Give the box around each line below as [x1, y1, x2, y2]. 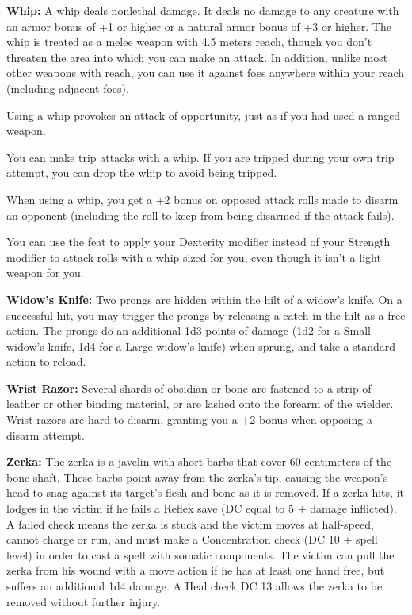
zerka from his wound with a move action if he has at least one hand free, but [6, 562, 385, 578]
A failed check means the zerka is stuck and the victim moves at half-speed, [6, 515, 374, 532]
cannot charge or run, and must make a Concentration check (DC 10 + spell [6, 531, 378, 548]
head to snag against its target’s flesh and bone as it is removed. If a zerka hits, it [6, 484, 404, 501]
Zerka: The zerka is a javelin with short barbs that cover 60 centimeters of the [6, 453, 392, 470]
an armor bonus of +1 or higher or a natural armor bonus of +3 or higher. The [6, 17, 391, 34]
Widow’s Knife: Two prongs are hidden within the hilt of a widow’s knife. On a [6, 290, 402, 307]
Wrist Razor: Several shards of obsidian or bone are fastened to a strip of [6, 379, 372, 396]
